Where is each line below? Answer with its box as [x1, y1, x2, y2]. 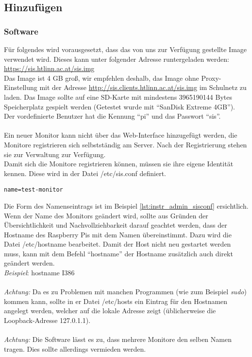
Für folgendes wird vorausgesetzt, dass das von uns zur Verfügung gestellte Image [4, 44, 247, 54]
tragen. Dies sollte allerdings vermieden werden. [4, 343, 146, 354]
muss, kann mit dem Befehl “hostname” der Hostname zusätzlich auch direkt [4, 248, 233, 258]
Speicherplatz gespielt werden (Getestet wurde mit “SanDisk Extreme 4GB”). [4, 101, 235, 111]
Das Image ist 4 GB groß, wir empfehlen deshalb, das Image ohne [4, 72, 199, 83]
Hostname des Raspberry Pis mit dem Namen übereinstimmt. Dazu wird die [4, 229, 232, 239]
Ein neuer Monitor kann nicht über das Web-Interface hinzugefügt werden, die [4, 130, 237, 140]
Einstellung [4, 82, 37, 92]
